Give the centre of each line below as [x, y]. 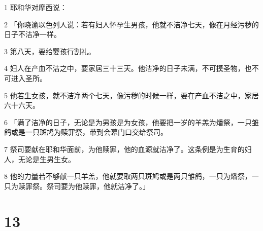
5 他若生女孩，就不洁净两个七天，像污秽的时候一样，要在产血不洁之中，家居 [131, 95]
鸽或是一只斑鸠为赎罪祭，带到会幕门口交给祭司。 [86, 132]
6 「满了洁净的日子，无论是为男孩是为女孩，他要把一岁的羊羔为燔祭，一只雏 [131, 122]
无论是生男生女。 [46, 159]
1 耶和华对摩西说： [36, 7]
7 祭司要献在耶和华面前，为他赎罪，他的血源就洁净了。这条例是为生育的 [124, 149]
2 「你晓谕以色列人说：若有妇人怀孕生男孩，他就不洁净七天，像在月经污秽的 [131, 24]
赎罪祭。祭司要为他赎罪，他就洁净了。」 [84, 186]
